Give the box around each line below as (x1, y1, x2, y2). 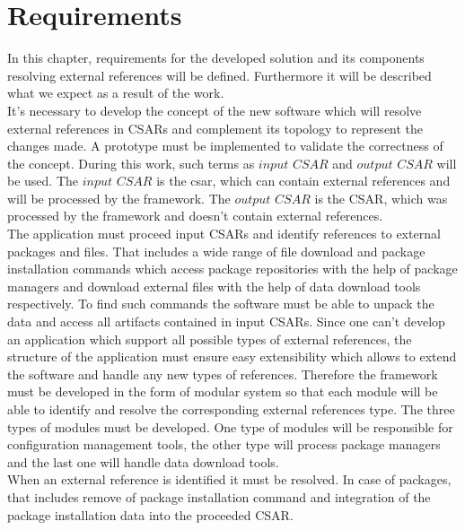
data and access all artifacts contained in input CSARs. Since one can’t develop (7, 312, 445, 331)
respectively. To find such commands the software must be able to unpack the (7, 294, 434, 313)
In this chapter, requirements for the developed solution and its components (7, 48, 425, 67)
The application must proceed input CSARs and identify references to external (7, 224, 441, 243)
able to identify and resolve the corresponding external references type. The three (7, 400, 455, 418)
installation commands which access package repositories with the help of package (7, 259, 458, 278)
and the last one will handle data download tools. (7, 452, 279, 471)
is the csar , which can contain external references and (156, 171, 451, 190)
